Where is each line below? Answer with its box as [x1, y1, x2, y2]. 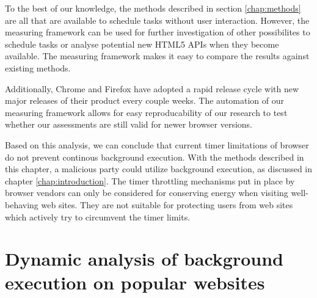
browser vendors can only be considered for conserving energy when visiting [5, 186, 288, 199]
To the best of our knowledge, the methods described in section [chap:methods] [5, 2, 301, 14]
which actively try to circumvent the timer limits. [5, 210, 191, 223]
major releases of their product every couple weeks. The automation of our [5, 94, 285, 107]
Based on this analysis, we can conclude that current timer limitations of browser [5, 138, 309, 151]
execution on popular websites [5, 270, 265, 295]
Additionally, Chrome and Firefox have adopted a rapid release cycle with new [5, 82, 299, 95]
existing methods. [5, 61, 71, 74]
